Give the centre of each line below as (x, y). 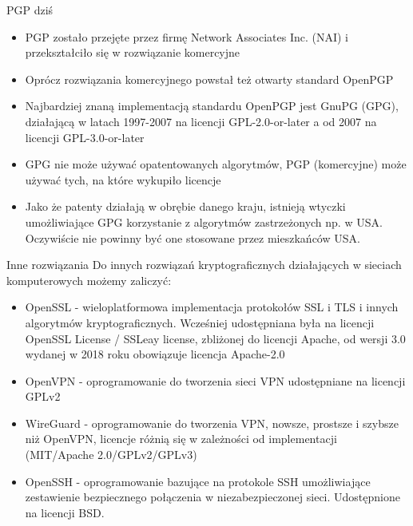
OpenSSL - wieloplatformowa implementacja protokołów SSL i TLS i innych (212, 307)
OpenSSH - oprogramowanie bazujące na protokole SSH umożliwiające (198, 481)
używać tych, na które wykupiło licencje (123, 179)
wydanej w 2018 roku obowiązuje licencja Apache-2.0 (155, 354)
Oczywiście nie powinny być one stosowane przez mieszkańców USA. (193, 237)
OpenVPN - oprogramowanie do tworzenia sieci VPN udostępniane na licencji (215, 380)
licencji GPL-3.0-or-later (85, 137)
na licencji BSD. (65, 512)
